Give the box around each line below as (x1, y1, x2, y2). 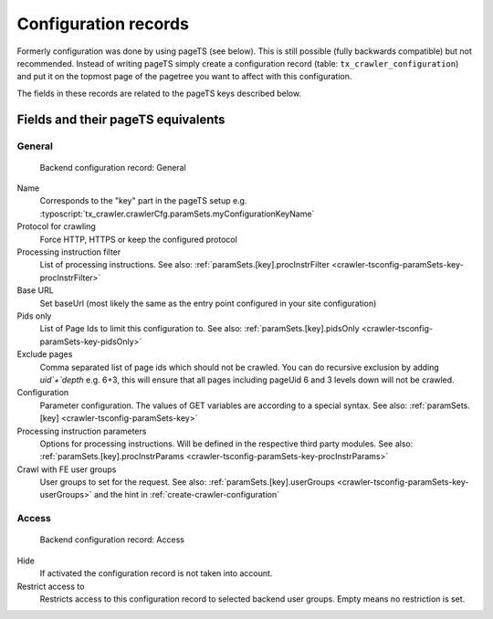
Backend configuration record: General (39, 162, 186, 173)
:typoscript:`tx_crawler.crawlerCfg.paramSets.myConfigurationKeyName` (39, 208, 315, 219)
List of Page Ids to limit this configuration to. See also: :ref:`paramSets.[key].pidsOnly (39, 323, 360, 334)
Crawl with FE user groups (16, 464, 117, 475)
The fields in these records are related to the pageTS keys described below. (16, 88, 301, 99)
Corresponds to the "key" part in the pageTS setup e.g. (39, 195, 247, 206)
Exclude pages (16, 349, 73, 360)
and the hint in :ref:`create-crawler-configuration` (93, 489, 280, 500)
